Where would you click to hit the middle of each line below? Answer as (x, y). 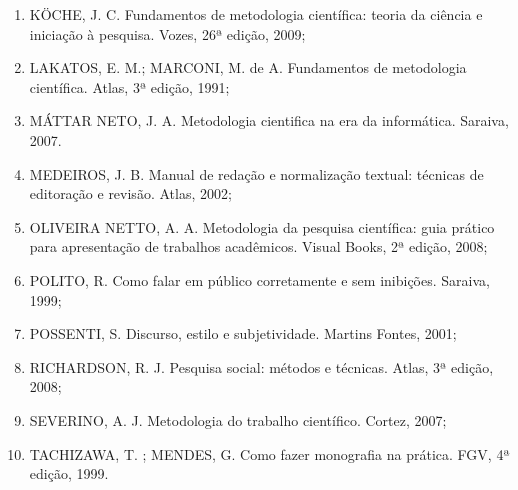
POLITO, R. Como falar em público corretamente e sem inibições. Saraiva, (259, 279)
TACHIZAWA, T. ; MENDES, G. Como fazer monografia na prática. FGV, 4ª (269, 453)
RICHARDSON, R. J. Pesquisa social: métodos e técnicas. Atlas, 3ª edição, (261, 366)
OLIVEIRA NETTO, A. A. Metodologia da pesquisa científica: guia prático (262, 226)
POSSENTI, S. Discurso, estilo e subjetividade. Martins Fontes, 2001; (243, 333)
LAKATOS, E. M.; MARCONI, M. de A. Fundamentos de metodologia (248, 67)
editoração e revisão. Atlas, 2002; (130, 193)
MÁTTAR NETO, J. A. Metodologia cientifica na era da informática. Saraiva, (269, 120)
